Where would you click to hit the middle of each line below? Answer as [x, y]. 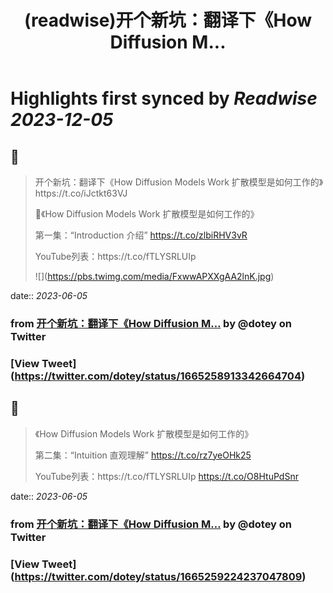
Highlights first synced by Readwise [164, 98]
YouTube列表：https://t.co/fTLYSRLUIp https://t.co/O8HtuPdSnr [166, 476]
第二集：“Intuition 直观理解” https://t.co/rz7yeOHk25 [143, 455]
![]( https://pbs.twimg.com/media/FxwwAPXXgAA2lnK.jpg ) [154, 276]
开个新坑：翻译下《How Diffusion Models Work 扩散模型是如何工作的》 [179, 182]
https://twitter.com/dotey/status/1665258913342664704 [158, 376]
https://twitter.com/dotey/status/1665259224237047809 [158, 576]
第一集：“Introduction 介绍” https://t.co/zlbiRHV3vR [141, 235]
